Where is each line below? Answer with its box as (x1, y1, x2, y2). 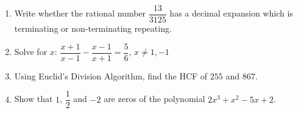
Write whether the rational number (14, 7, 146, 20)
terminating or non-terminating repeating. (14, 22, 172, 35)
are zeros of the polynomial (104, 92, 205, 105)
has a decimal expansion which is (169, 7, 293, 20)
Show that (14, 92, 53, 105)
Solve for (14, 45, 48, 58)
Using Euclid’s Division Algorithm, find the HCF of (14, 69, 208, 82)
